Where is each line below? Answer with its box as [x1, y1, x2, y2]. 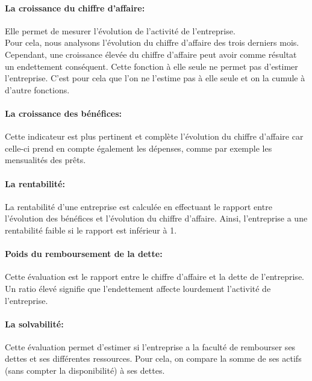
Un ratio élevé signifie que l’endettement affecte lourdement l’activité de [5, 282, 271, 294]
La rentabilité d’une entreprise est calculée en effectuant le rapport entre [5, 200, 272, 212]
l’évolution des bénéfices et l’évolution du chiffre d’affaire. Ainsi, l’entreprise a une [5, 212, 308, 225]
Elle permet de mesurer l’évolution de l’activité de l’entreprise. [5, 24, 236, 37]
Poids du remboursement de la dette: [5, 247, 163, 260]
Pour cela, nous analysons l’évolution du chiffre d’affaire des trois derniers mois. [5, 36, 299, 49]
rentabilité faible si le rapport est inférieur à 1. [5, 223, 177, 236]
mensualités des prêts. [5, 153, 86, 166]
